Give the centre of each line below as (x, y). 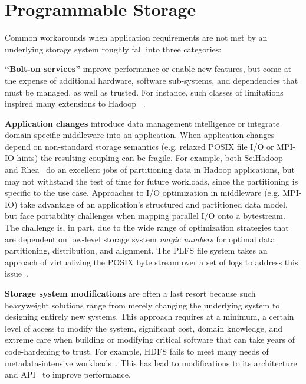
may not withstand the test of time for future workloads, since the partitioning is (152, 181)
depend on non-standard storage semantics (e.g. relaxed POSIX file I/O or (139, 146)
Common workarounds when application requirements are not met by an (136, 37)
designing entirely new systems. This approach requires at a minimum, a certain (149, 316)
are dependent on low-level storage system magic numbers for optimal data (140, 239)
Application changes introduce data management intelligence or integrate (142, 123)
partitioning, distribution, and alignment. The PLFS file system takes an (136, 250)
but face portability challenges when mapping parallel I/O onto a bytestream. (145, 216)
